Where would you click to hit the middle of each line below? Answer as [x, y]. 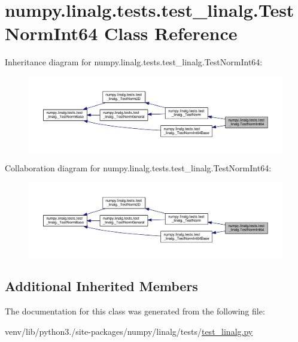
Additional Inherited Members [101, 286]
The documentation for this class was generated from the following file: [135, 311]
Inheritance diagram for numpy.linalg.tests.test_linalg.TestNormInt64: [134, 62]
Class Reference [171, 33]
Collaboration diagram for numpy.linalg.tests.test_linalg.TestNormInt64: [138, 168]
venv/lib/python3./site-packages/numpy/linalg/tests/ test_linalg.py [129, 331]
